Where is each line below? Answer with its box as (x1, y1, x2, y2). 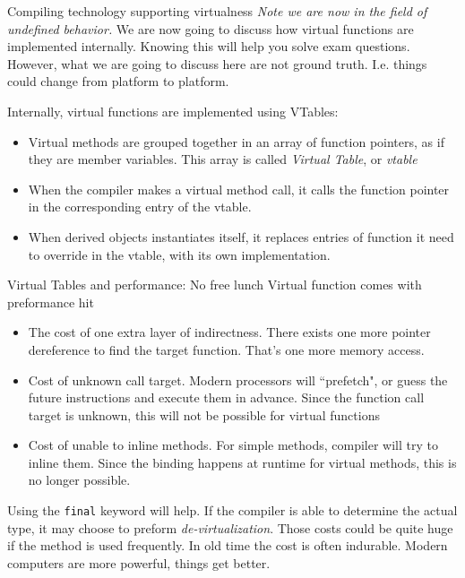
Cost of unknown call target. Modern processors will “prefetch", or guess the (28, 370, 448, 389)
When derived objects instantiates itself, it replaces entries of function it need (28, 227, 454, 246)
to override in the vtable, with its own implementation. (28, 245, 331, 263)
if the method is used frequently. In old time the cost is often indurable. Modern (7, 536, 448, 555)
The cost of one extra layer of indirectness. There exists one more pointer (28, 323, 431, 341)
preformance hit (7, 292, 94, 311)
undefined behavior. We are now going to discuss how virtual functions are (7, 19, 414, 38)
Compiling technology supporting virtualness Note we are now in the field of (7, 2, 427, 20)
